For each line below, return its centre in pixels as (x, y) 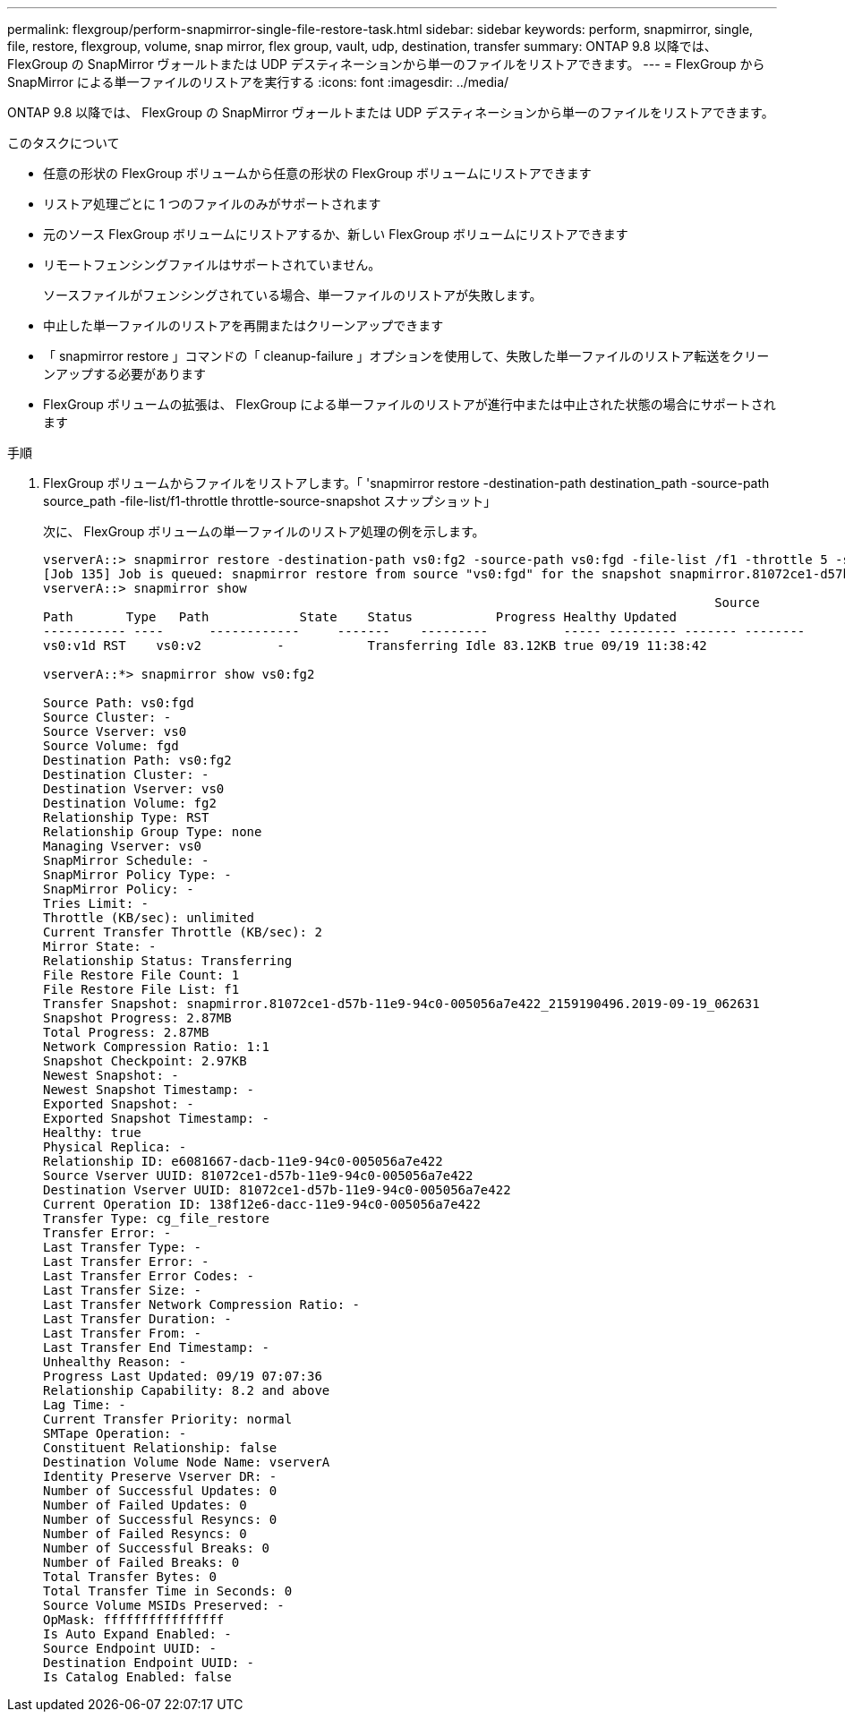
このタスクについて (64, 143)
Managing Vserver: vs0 (123, 846)
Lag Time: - (85, 1405)
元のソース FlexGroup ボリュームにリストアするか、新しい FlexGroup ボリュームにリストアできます (336, 234)
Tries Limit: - (96, 903)
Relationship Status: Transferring (168, 961)
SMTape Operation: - (115, 1433)
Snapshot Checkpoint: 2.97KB (145, 1061)
